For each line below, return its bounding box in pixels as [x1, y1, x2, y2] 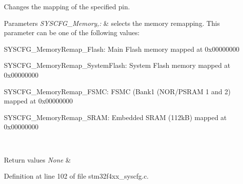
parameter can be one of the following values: [4, 27, 140, 38]
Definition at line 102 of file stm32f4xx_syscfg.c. [4, 171, 149, 181]
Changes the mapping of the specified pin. [4, 1, 130, 11]
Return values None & [4, 154, 71, 164]
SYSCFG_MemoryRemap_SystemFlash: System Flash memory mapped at [4, 60, 230, 70]
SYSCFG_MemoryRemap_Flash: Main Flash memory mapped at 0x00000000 [4, 43, 240, 54]
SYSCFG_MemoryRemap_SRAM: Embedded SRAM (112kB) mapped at [4, 112, 227, 122]
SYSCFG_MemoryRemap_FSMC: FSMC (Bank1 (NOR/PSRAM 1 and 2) [4, 86, 231, 96]
